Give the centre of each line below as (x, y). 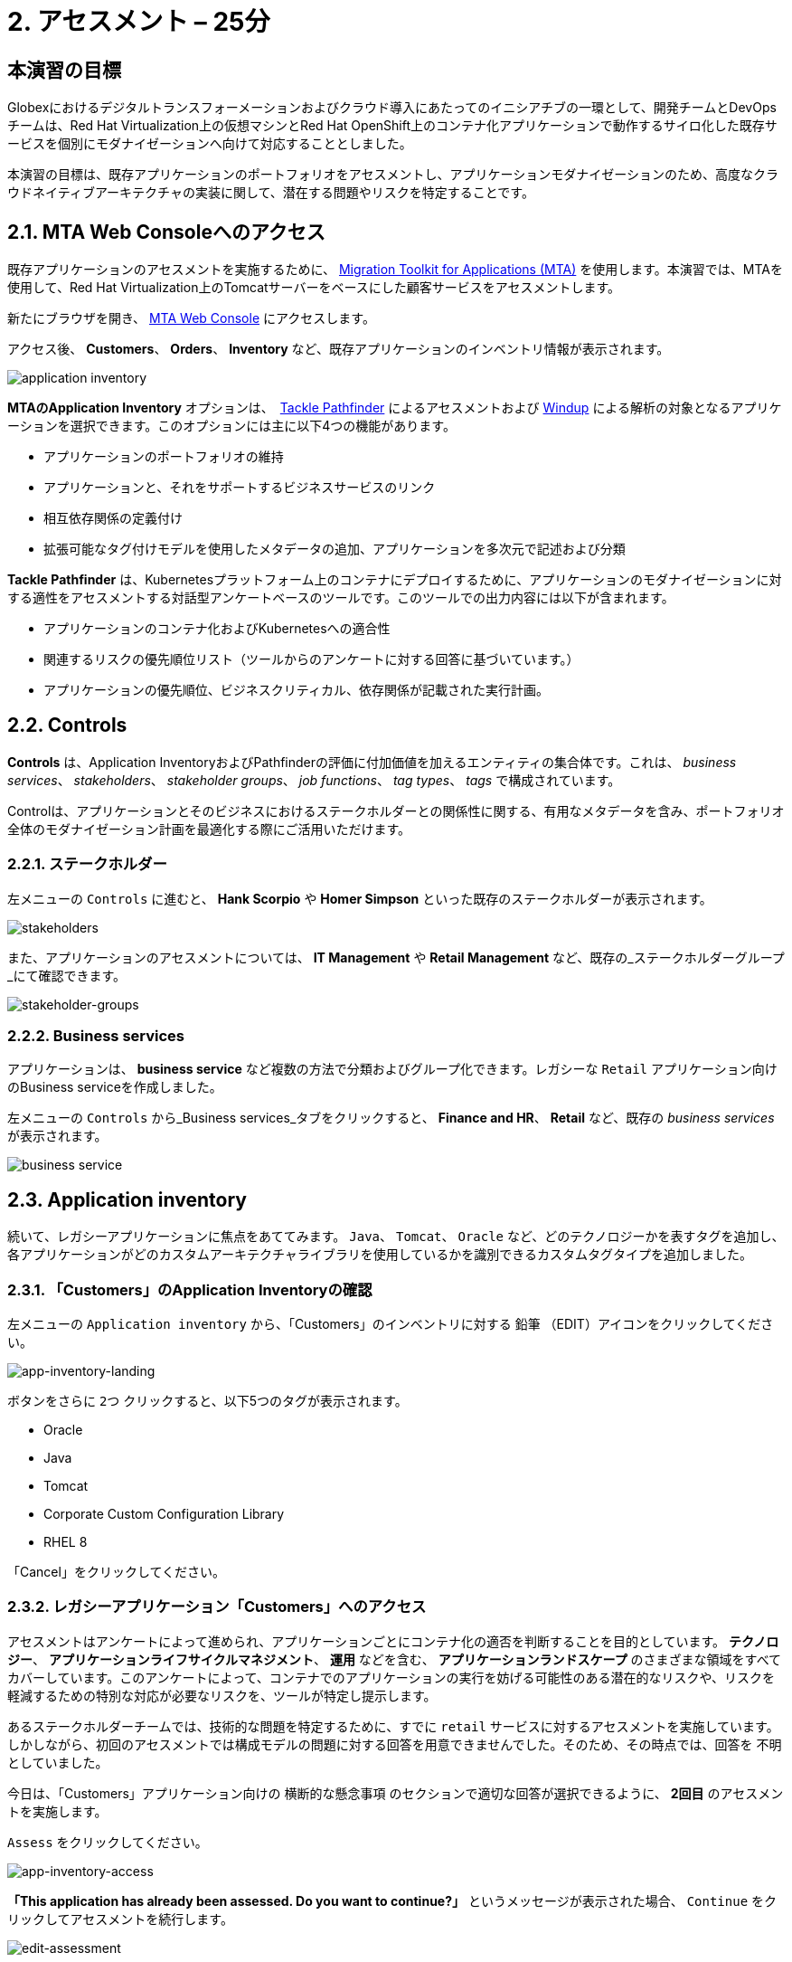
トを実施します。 (57, 1811)
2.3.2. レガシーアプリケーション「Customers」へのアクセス (217, 1607)
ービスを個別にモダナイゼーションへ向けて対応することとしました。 (210, 144)
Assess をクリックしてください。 (108, 1842)
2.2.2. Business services (96, 1035)
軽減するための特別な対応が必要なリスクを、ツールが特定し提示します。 (222, 1695)
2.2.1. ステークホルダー (87, 864)
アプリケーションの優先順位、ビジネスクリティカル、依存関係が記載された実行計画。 (296, 690)
